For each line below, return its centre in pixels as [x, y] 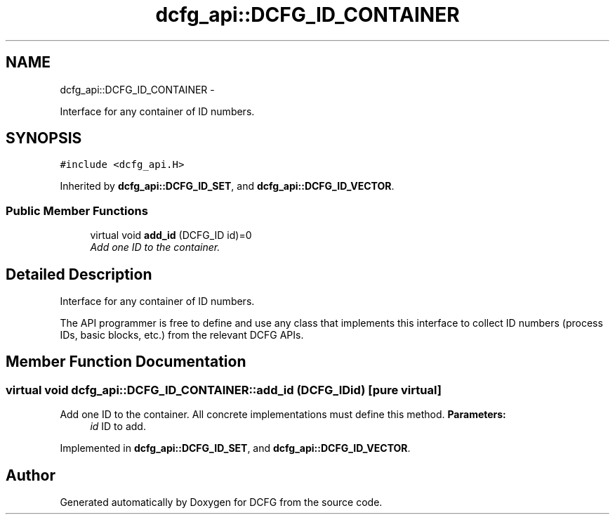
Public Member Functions [77, 210]
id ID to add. [118, 427]
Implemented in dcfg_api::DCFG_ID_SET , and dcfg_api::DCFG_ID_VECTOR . [235, 448]
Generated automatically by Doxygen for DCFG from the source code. [221, 502]
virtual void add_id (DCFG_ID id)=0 [171, 235]
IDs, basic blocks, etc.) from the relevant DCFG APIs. [182, 335]
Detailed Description [79, 274]
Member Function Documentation [126, 362]
